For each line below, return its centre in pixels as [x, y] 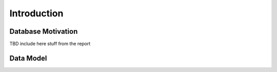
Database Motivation [44, 31]
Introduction [36, 13]
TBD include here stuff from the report [50, 44]
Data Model [28, 58]
